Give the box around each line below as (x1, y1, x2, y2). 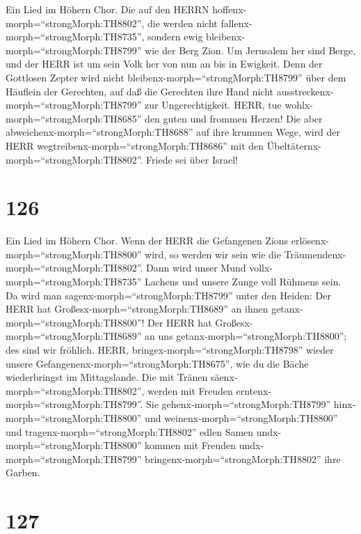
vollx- (249, 260, 273, 275)
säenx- (210, 370, 238, 384)
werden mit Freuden (147, 383, 233, 398)
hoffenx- (212, 2, 247, 16)
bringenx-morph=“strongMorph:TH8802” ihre (145, 451, 341, 466)
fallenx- (220, 15, 252, 30)
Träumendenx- (284, 246, 346, 261)
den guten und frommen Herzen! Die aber (145, 111, 323, 125)
